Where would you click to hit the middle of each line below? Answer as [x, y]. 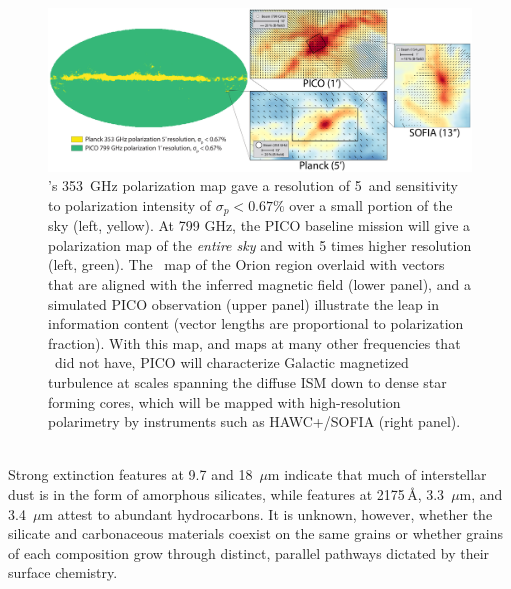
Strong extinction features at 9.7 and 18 [130, 474]
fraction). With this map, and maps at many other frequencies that [254, 342]
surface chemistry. [63, 572]
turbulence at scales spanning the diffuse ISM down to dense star [247, 381]
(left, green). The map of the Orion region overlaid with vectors [246, 264]
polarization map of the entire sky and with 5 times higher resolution [260, 244]
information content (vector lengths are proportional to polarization [256, 323]
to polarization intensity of [130, 204]
